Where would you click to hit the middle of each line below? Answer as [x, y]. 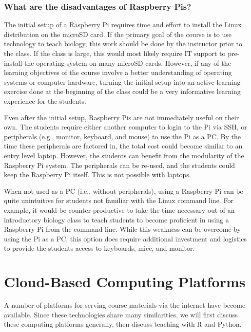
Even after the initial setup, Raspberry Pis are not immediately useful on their [122, 117]
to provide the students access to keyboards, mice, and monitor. [99, 248]
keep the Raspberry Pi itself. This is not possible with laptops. [97, 175]
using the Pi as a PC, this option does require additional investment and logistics [125, 238]
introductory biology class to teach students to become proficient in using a [116, 219]
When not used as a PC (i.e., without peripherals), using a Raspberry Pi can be [124, 191]
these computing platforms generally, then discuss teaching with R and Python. [123, 324]
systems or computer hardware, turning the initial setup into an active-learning [122, 82]
